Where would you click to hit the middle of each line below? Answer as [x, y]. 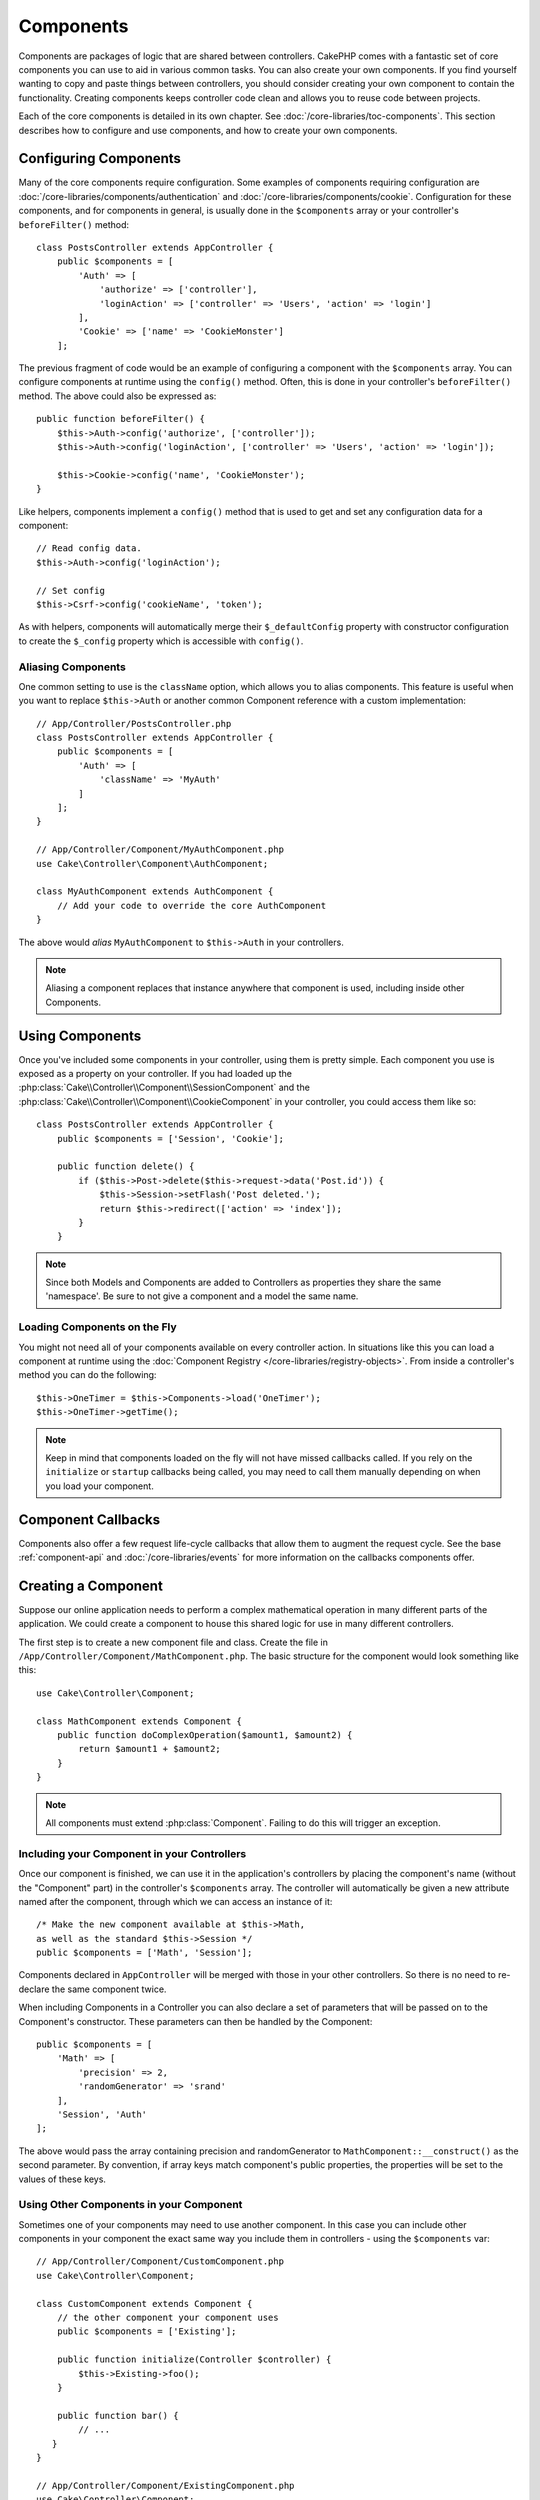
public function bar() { [117, 2415]
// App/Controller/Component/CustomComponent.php [160, 2261]
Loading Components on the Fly [97, 1327]
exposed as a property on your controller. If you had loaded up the [155, 1073]
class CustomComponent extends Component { [144, 2303]
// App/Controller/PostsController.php [134, 723]
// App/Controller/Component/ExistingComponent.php [165, 2485]
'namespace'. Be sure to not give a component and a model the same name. [202, 1296]
